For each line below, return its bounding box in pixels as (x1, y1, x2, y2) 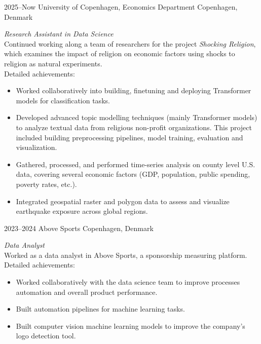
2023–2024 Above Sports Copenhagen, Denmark (4, 222, 154, 233)
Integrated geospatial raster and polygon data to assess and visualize (16, 196, 230, 206)
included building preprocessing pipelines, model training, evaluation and (16, 132, 243, 142)
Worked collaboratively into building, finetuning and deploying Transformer (16, 85, 251, 96)
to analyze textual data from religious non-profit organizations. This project (16, 122, 252, 132)
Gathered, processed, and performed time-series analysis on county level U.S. (16, 159, 255, 169)
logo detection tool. (16, 330, 76, 341)
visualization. (16, 142, 57, 152)
